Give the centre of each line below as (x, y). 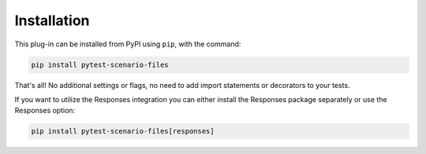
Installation (52, 20)
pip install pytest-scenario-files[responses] (123, 131)
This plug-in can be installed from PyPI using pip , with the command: (128, 44)
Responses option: (45, 111)
